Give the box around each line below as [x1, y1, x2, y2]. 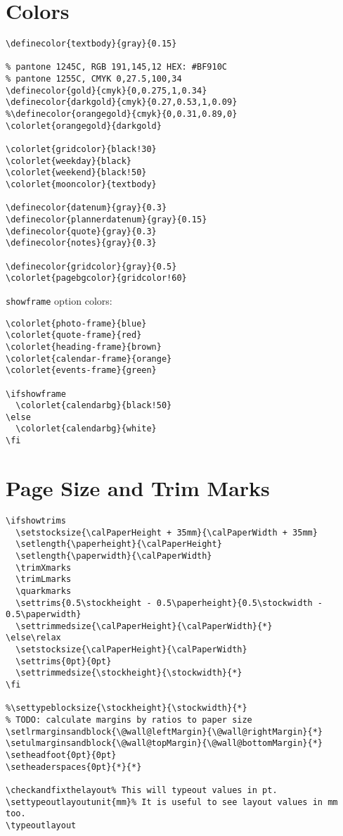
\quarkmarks [15, 585, 72, 596]
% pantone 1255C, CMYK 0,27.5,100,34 [6, 74, 182, 84]
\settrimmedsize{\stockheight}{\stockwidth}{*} [15, 668, 242, 678]
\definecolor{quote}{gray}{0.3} [6, 226, 157, 236]
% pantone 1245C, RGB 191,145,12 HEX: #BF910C [6, 62, 227, 72]
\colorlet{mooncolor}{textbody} [6, 179, 157, 189]
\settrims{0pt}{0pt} [15, 656, 112, 666]
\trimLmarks [15, 574, 72, 585]
